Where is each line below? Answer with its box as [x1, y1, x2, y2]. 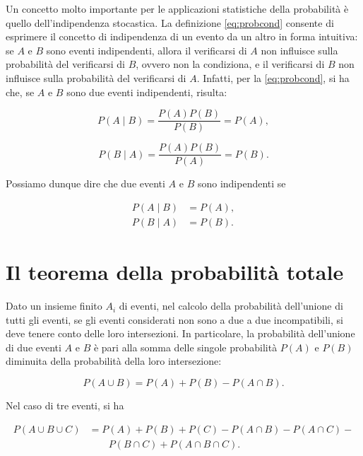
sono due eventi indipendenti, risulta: [66, 84, 227, 99]
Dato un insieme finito [6, 298, 102, 313]
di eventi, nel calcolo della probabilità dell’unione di [119, 298, 343, 313]
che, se [6, 84, 35, 99]
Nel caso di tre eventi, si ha [6, 398, 124, 413]
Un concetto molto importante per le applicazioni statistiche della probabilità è [6, 1, 349, 16]
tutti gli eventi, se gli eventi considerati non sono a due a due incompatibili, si [6, 312, 343, 327]
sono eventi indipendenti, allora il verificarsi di [46, 42, 247, 57]
